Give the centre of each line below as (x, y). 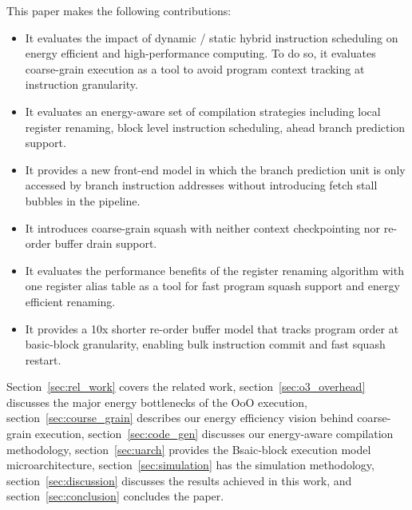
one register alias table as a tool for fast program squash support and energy (212, 286)
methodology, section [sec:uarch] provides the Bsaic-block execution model (189, 449)
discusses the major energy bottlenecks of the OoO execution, (157, 402)
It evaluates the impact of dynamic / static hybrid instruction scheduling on (212, 37)
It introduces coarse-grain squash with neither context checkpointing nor (203, 227)
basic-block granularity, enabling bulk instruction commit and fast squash (205, 344)
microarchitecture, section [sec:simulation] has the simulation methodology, (190, 465)
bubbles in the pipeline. (83, 200)
